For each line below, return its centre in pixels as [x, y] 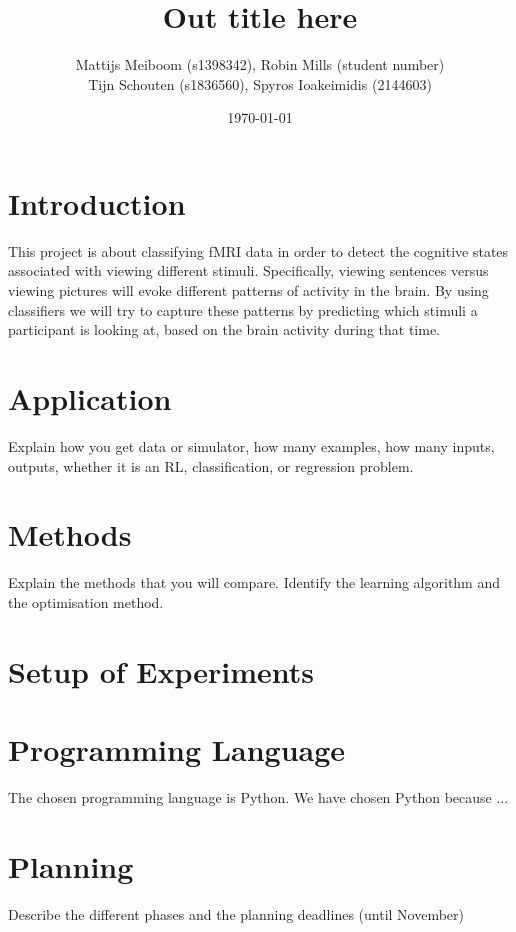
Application [90, 398]
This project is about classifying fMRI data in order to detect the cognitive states [258, 250]
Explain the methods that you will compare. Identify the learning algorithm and [254, 582]
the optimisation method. [86, 601]
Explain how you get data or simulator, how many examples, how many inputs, [251, 445]
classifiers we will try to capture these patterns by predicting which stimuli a [243, 309]
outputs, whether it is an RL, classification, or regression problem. [211, 465]
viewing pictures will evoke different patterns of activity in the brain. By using [248, 290]
